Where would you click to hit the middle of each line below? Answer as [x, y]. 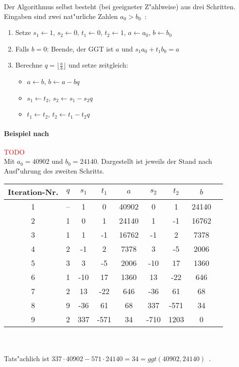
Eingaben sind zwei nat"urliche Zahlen [61, 16]
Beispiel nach [26, 133]
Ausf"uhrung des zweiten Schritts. [54, 170]
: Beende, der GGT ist [80, 48]
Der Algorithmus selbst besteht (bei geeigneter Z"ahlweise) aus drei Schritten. [120, 6]
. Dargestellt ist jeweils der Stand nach [154, 161]
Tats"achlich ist [27, 358]
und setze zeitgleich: [98, 65]
